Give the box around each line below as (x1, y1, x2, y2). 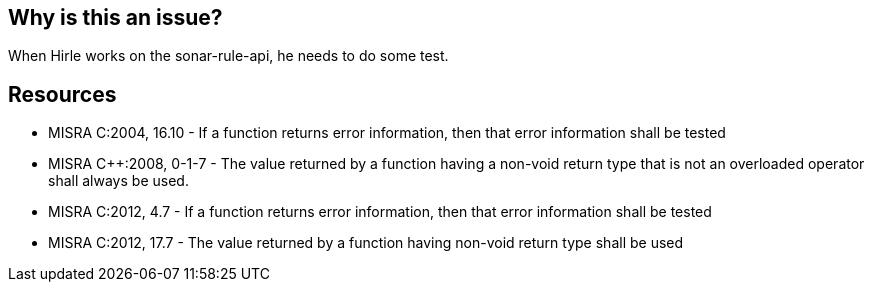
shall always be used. (48, 172, 189, 190)
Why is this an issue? (8, 5, 223, 30)
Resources (8, 81, 117, 107)
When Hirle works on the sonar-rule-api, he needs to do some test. (8, 47, 449, 65)
